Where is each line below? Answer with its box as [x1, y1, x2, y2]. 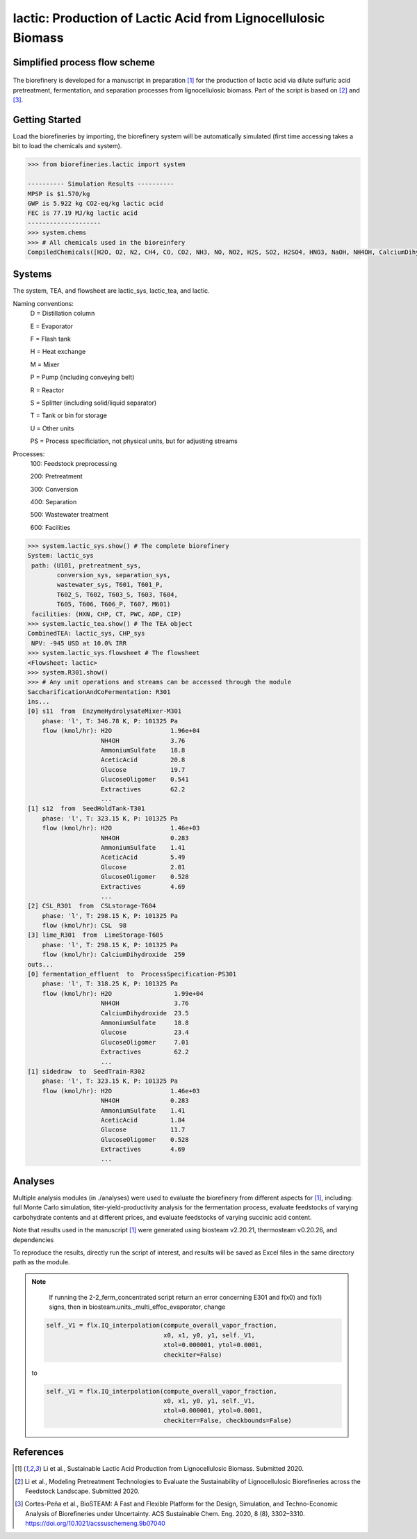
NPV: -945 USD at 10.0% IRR [31, 639, 127, 647]
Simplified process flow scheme [13, 56, 156, 68]
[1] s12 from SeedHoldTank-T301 [27, 805, 145, 813]
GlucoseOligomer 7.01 [101, 1038, 189, 1046]
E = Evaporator [30, 322, 73, 330]
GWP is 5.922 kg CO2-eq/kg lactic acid [27, 199, 163, 207]
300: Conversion [30, 485, 79, 493]
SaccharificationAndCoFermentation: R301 [27, 688, 171, 695]
